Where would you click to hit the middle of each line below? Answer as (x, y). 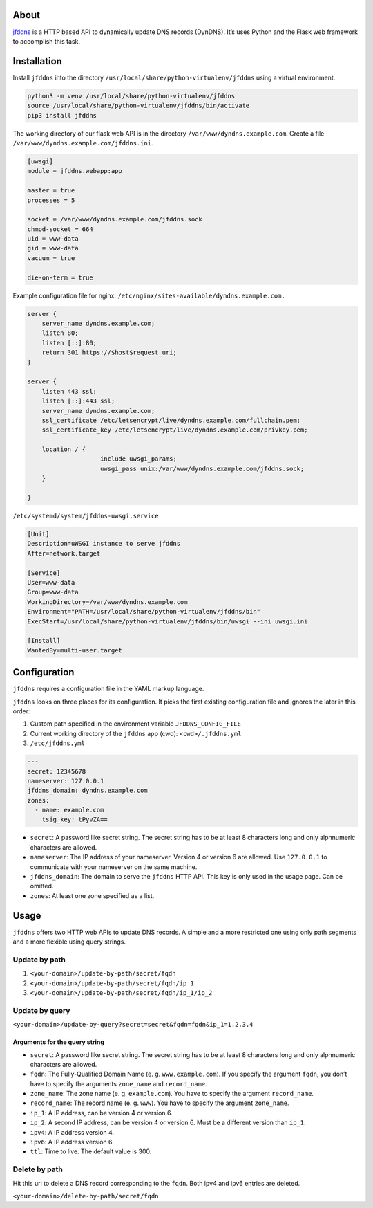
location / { (64, 449)
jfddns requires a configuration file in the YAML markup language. (108, 689)
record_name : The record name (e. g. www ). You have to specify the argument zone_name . (160, 1103)
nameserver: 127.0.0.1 (66, 781)
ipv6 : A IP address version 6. (72, 1142)
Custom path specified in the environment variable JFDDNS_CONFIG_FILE (136, 724)
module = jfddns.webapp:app (75, 171)
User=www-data (51, 582)
